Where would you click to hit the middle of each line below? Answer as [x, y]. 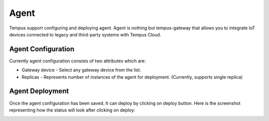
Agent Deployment [39, 91]
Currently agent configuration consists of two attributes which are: [77, 61]
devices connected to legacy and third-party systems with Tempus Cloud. [85, 34]
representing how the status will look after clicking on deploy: [72, 110]
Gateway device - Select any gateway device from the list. [81, 70]
